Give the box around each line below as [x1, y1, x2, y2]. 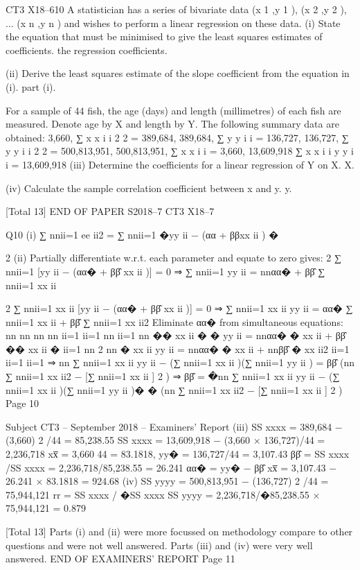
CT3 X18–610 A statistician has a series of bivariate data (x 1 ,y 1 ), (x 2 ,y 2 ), [6, 2, 347, 16]
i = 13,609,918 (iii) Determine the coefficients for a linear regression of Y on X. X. [6, 157, 354, 171]
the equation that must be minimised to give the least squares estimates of [6, 29, 323, 44]
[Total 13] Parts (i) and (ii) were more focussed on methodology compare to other [6, 524, 353, 538]
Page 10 [6, 396, 39, 411]
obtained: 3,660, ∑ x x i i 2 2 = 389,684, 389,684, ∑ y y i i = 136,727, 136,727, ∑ [6, 130, 349, 144]
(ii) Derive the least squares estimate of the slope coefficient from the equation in [6, 66, 350, 80]
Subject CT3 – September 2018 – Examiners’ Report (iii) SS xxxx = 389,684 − [6, 419, 343, 433]
